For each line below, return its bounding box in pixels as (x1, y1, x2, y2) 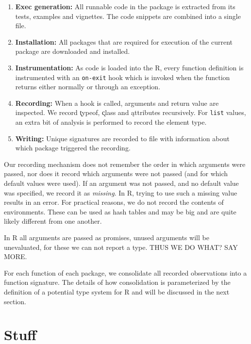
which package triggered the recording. (15, 143, 131, 153)
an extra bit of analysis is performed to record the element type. (15, 117, 207, 127)
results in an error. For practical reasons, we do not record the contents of (4, 197, 224, 207)
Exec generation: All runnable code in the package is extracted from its (15, 1, 235, 11)
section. (4, 296, 26, 306)
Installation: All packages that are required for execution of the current (15, 36, 233, 47)
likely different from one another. (4, 216, 102, 226)
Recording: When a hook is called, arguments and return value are (15, 98, 219, 108)
